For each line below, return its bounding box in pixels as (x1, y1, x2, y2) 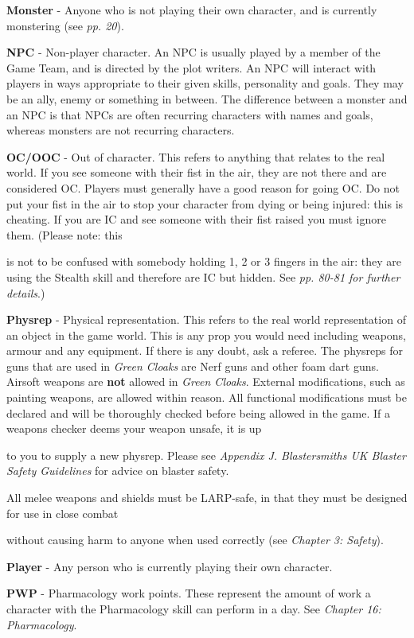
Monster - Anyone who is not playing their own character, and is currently (6, 2, 377, 18)
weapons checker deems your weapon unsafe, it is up (6, 420, 262, 437)
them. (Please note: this (6, 226, 123, 243)
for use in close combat (6, 504, 119, 521)
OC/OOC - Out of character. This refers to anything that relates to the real (6, 148, 385, 165)
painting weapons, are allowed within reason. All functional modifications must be (6, 389, 407, 406)
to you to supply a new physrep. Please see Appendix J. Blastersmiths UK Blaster (6, 446, 406, 463)
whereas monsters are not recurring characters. (6, 122, 235, 138)
